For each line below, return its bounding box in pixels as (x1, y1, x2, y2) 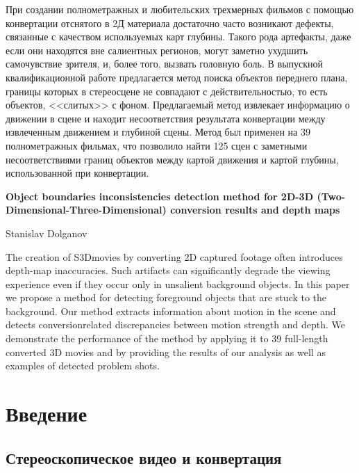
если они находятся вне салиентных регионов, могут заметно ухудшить (6, 42, 308, 57)
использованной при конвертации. (6, 166, 149, 180)
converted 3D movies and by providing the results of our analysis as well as (6, 344, 326, 359)
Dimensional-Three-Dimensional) (6, 202, 167, 217)
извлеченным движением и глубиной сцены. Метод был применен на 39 (6, 125, 310, 139)
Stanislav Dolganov (6, 225, 87, 240)
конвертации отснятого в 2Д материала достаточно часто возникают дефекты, (6, 15, 334, 30)
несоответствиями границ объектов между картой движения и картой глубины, (6, 152, 339, 166)
